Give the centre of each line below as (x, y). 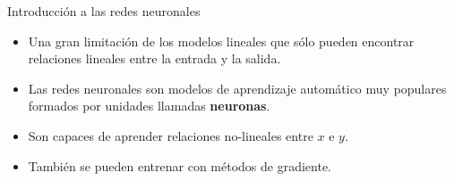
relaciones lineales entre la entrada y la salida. (154, 58)
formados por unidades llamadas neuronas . (149, 106)
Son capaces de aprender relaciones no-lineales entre (171, 135)
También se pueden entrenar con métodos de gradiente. (180, 165)
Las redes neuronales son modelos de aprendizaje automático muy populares (237, 88)
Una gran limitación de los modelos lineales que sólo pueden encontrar (221, 41)
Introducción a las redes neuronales (104, 11)
